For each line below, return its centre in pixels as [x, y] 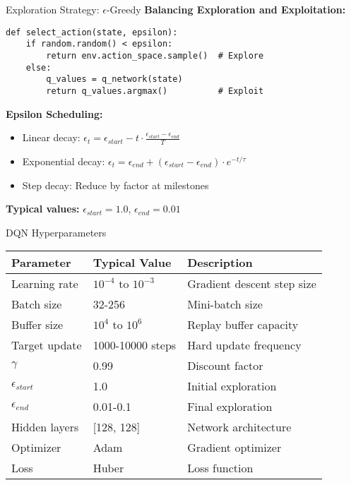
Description [220, 263]
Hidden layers [45, 427]
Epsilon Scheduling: [54, 113]
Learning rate [45, 284]
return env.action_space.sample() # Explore [155, 55]
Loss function [220, 468]
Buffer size [37, 325]
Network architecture [239, 427]
